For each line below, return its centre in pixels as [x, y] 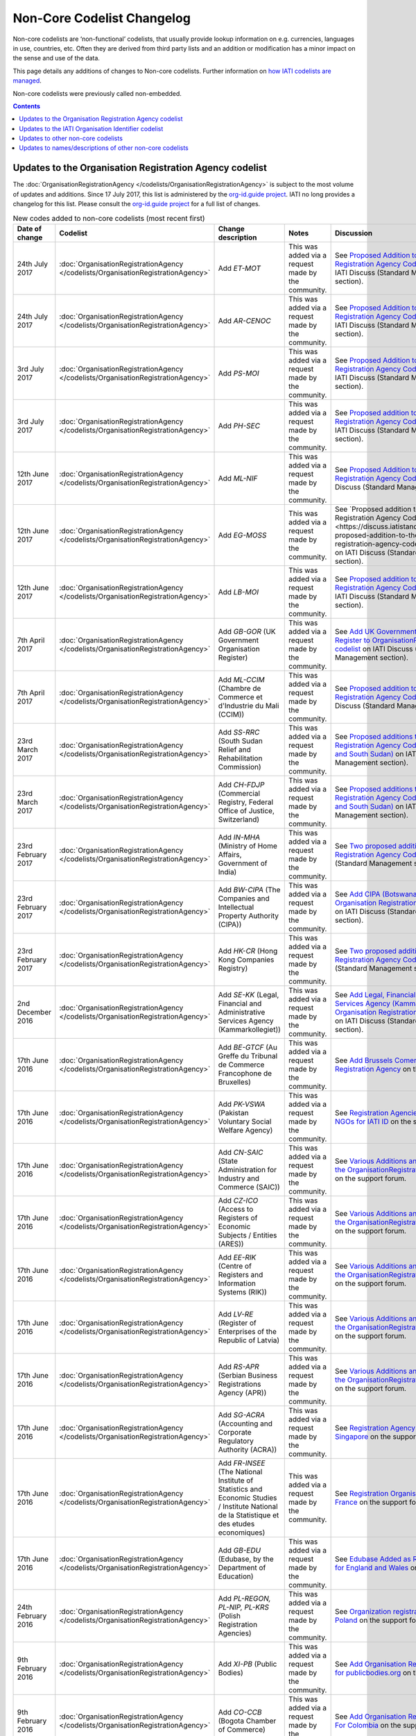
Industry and [239, 1178]
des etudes [236, 1524]
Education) [236, 1576]
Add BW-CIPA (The [249, 890]
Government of [243, 863]
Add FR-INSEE [242, 1463]
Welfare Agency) [245, 1130]
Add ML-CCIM [241, 679]
